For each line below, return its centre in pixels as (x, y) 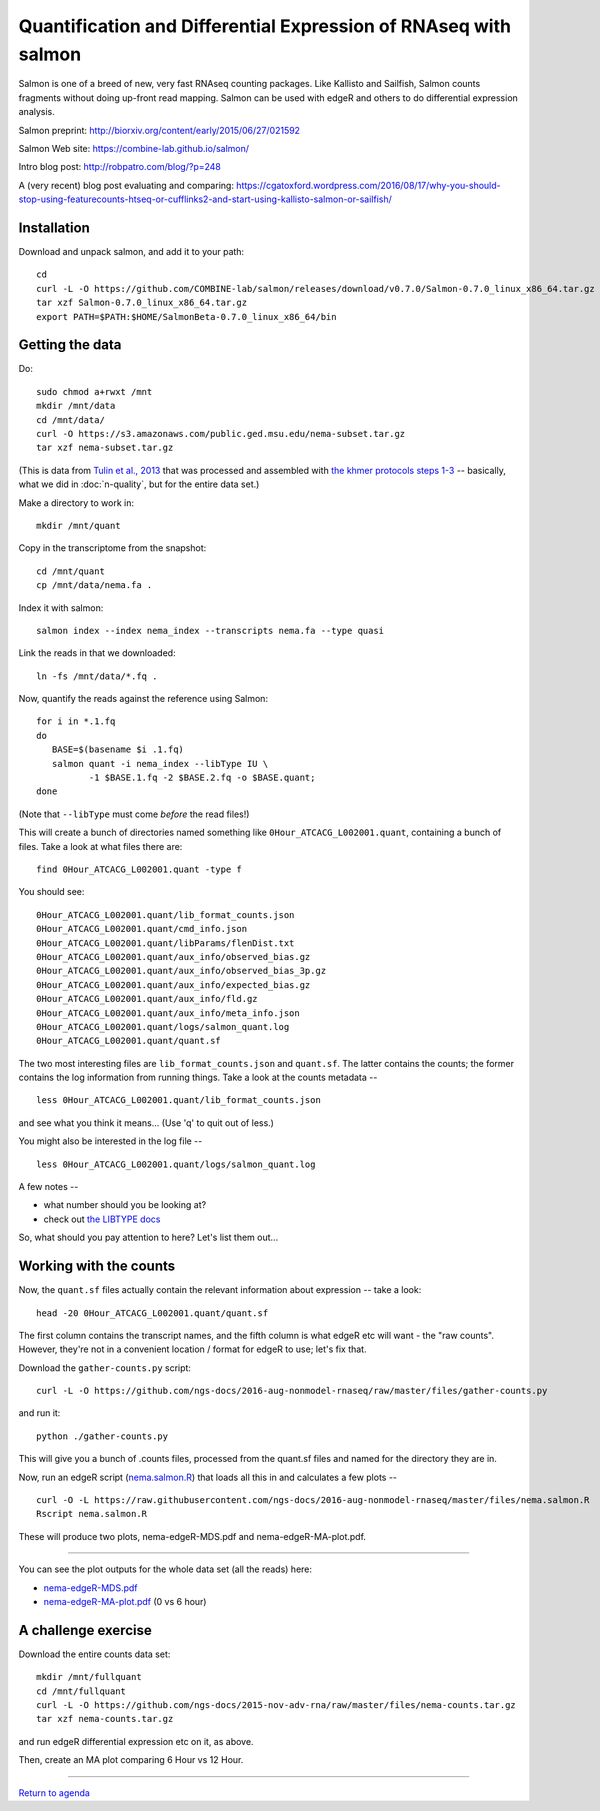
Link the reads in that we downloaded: (97, 653)
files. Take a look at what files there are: (100, 846)
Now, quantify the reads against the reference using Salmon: (143, 699)
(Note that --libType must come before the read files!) (134, 814)
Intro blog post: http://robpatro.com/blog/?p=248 (120, 167)
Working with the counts (97, 1266)
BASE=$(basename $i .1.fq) (118, 749)
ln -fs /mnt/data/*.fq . (97, 676)
